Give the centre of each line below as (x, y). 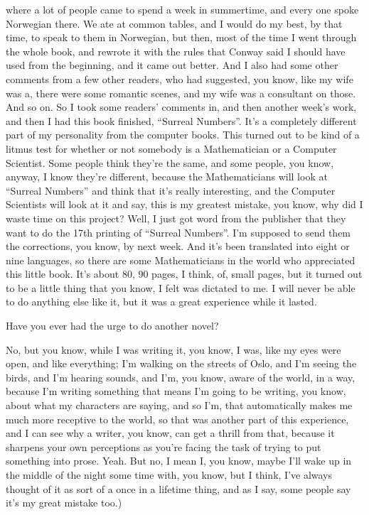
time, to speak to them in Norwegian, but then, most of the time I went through (181, 37)
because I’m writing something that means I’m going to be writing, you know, (176, 391)
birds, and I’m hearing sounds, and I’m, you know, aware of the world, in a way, (181, 377)
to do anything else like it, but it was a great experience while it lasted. (161, 302)
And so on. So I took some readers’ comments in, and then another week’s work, (181, 107)
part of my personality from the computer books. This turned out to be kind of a (183, 135)
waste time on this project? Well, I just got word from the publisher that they (176, 218)
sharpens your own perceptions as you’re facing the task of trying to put (164, 446)
